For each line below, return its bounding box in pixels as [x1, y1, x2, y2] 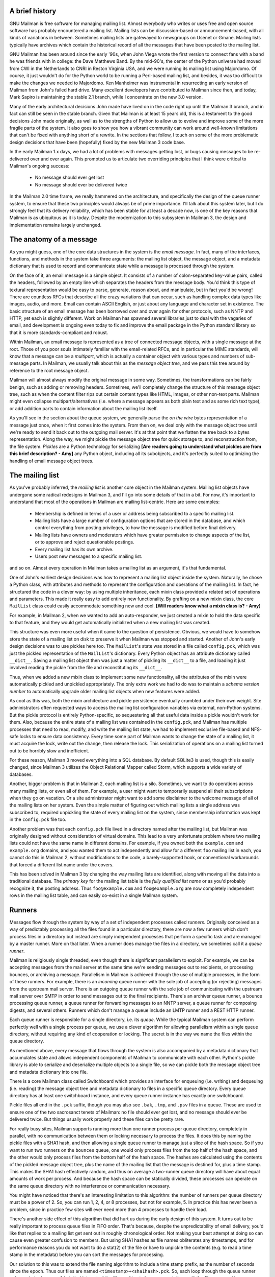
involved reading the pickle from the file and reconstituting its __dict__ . [9, 665, 162, 671]
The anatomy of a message [9, 235, 98, 244]
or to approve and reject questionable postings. [35, 539, 134, 545]
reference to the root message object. [9, 367, 89, 373]
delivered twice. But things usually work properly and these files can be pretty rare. [9, 1116, 184, 1122]
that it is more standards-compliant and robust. [9, 329, 108, 336]
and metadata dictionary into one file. [9, 1069, 88, 1075]
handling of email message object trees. [9, 458, 94, 464]
